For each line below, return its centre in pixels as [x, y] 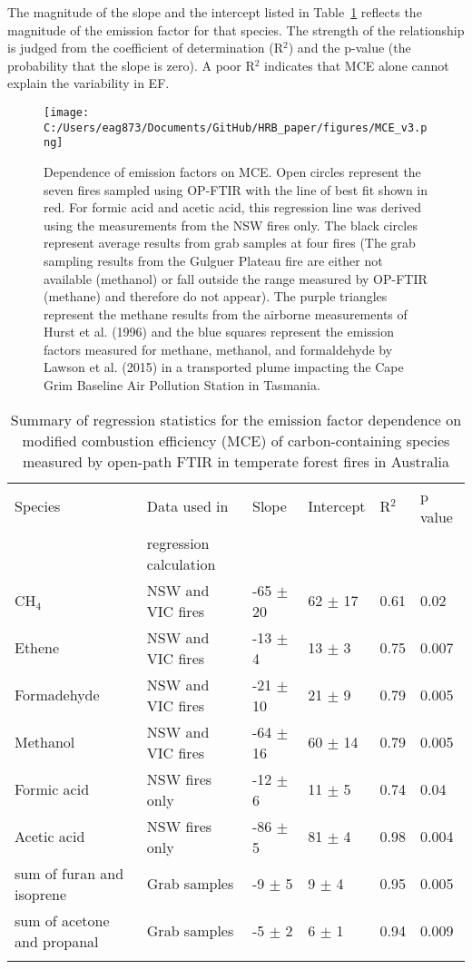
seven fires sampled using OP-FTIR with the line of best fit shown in [236, 189]
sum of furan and [69, 873]
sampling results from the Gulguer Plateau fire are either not [213, 260]
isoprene [41, 894]
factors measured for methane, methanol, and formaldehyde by [218, 349]
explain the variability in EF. [88, 83]
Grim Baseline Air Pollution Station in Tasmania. [182, 385]
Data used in [187, 506]
